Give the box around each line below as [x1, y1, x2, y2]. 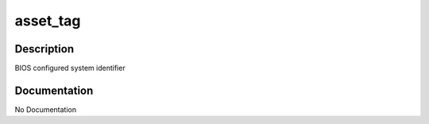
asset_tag [14, 12, 81, 29]
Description [14, 42, 75, 56]
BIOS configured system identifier [14, 64, 126, 73]
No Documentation [14, 104, 77, 114]
